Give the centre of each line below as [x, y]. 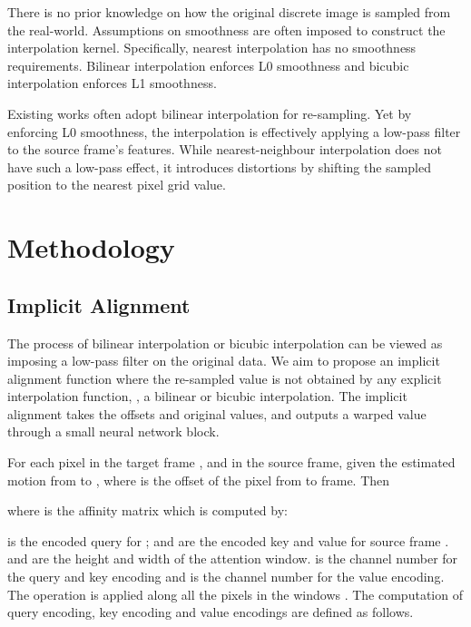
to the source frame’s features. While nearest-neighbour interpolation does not [225, 149]
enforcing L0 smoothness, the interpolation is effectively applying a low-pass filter [234, 131]
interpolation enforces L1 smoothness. [112, 83]
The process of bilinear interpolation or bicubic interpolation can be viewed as [225, 343]
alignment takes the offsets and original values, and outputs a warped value [217, 413]
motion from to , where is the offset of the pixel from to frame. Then [199, 480]
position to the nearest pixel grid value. [117, 185]
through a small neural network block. [113, 431]
